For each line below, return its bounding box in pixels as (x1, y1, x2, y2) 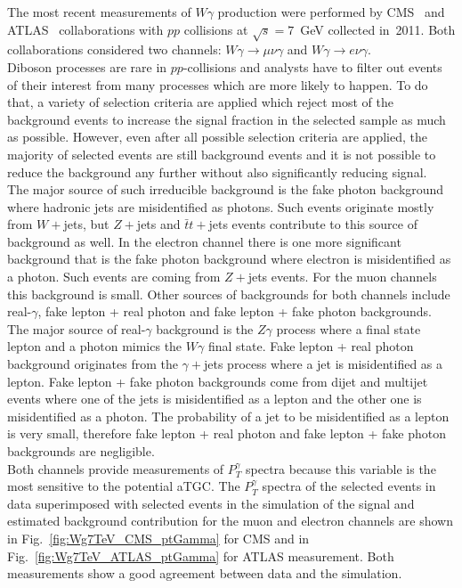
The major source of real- (7, 319, 146, 338)
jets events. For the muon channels (247, 267, 437, 286)
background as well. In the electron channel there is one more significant (7, 232, 401, 250)
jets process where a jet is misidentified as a (204, 355, 443, 373)
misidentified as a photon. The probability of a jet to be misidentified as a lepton (7, 406, 450, 425)
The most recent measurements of (7, 3, 191, 20)
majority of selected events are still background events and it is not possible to (7, 144, 436, 163)
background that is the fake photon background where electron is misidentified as (7, 249, 451, 268)
